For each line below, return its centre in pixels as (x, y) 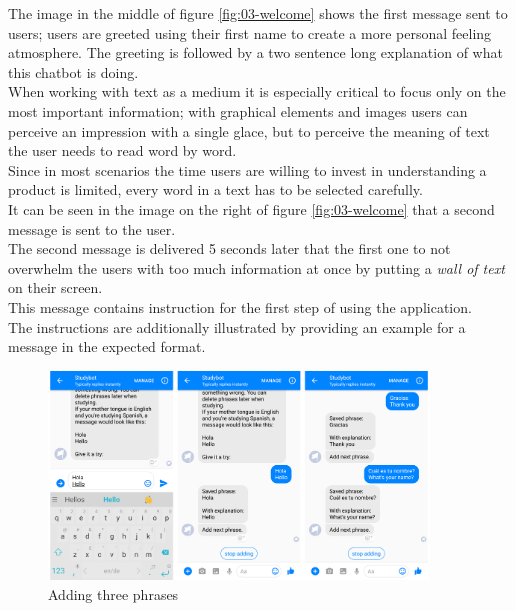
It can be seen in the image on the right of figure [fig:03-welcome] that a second (251, 208)
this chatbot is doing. (73, 71)
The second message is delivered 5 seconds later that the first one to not (229, 248)
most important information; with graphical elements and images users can (238, 110)
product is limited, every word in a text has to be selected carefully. (215, 189)
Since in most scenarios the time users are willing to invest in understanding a (247, 169)
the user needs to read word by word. (122, 150)
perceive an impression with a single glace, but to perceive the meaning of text (249, 130)
